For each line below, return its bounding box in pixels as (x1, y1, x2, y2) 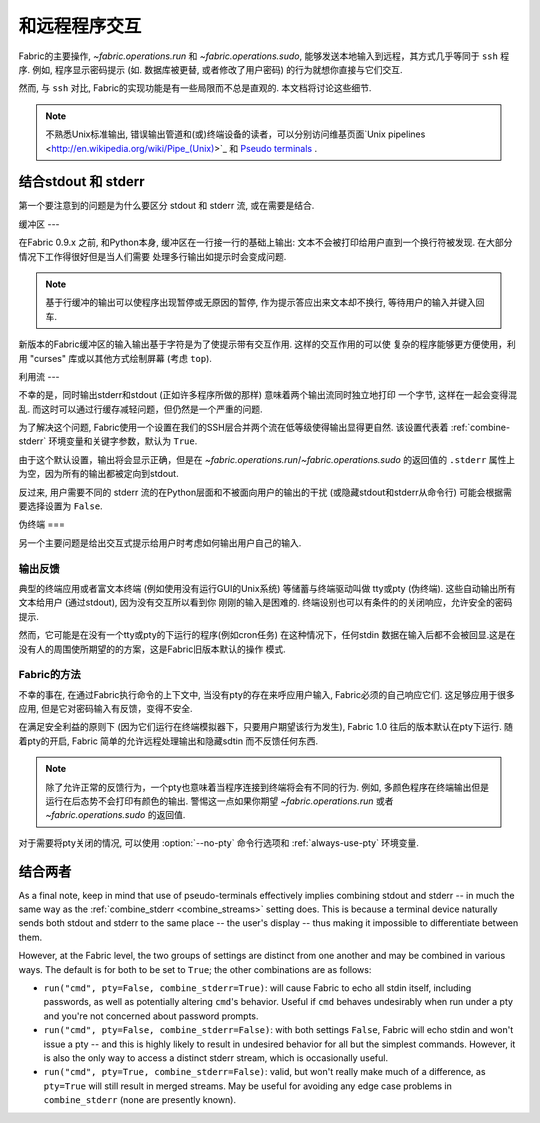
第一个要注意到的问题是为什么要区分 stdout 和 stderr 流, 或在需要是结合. (18, 200, 315, 212)
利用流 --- (18, 370, 60, 382)
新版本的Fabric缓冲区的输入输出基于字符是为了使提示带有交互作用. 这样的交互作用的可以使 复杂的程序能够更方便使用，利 (18, 338, 517, 350)
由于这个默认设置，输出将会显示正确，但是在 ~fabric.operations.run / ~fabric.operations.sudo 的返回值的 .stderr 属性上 (18, 453, 516, 465)
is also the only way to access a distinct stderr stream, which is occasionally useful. (43, 1052, 389, 1064)
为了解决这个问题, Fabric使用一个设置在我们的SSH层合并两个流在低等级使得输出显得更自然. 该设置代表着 (18, 421, 449, 434)
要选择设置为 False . (18, 500, 104, 512)
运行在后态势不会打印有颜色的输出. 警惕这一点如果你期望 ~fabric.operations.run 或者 (45, 795, 394, 807)
